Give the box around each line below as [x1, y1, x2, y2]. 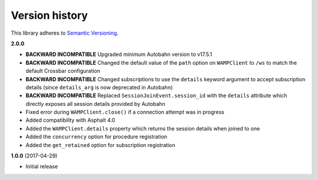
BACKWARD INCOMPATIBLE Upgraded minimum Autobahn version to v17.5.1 [25, 51, 213, 58]
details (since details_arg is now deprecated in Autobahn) [25, 84, 173, 91]
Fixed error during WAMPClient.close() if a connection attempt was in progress [25, 109, 225, 116]
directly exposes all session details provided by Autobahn [25, 100, 165, 107]
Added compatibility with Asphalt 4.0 [25, 116, 115, 124]
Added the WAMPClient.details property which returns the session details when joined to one [25, 125, 260, 132]
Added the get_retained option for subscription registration [25, 141, 175, 148]
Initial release [25, 163, 58, 170]
